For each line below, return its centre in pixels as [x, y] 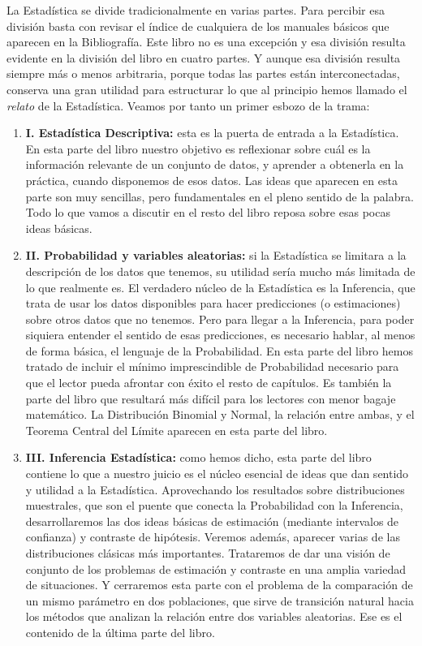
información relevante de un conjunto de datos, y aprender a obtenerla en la [215, 164]
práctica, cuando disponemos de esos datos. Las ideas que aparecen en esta [211, 180]
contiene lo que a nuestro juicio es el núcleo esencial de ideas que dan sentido [217, 474]
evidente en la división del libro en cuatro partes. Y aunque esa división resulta [204, 57]
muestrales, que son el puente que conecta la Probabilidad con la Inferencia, [214, 505]
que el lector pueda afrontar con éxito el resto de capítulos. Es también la [209, 383]
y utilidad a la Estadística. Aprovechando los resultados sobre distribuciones [215, 489]
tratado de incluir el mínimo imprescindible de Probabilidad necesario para [212, 366]
